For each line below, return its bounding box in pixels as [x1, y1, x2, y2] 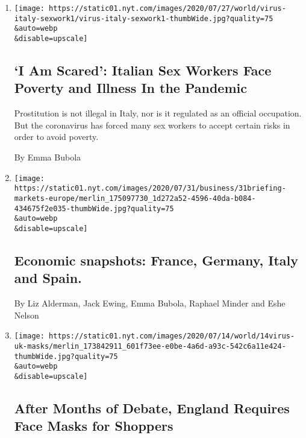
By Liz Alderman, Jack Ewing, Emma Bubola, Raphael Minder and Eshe [14, 297, 286, 309]
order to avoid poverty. [14, 130, 99, 143]
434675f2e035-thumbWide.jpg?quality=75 [14, 204, 174, 213]
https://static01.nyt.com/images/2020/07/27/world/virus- [49, 4, 286, 13]
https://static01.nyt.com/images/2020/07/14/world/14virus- [49, 332, 295, 341]
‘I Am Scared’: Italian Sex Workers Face [14, 61, 272, 80]
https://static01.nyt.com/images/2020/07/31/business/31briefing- [14, 184, 286, 193]
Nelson [14, 308, 39, 321]
